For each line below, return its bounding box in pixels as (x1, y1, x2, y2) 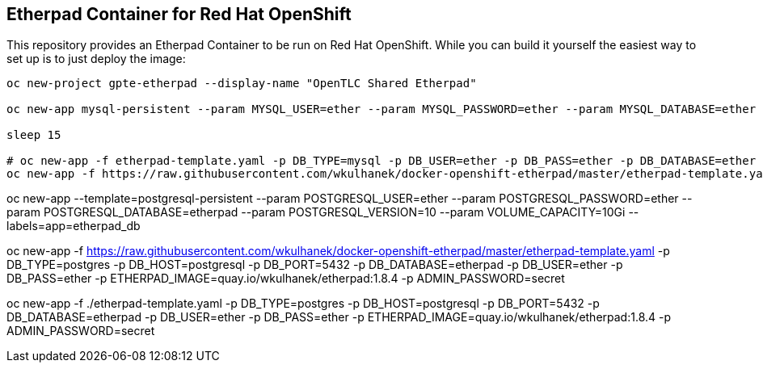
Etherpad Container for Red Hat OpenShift (6, 4, 352, 24)
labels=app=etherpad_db (6, 219, 141, 233)
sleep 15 (6, 128, 61, 142)
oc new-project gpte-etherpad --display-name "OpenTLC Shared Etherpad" (6, 77, 477, 90)
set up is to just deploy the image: (6, 52, 186, 66)
